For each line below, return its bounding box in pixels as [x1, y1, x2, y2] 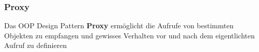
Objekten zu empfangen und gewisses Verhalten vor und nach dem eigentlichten [4, 30, 255, 40]
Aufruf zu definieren [4, 40, 67, 50]
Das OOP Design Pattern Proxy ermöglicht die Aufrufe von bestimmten [4, 20, 234, 31]
